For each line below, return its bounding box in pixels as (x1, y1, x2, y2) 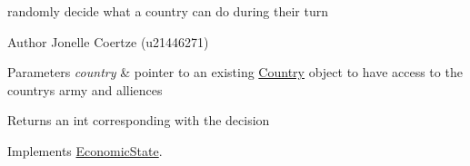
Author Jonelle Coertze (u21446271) (7, 32, 209, 51)
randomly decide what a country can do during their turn (7, 2, 328, 20)
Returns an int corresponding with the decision (7, 111, 270, 130)
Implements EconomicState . (7, 141, 163, 160)
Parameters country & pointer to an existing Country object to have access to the (7, 63, 463, 82)
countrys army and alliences (7, 80, 163, 99)
